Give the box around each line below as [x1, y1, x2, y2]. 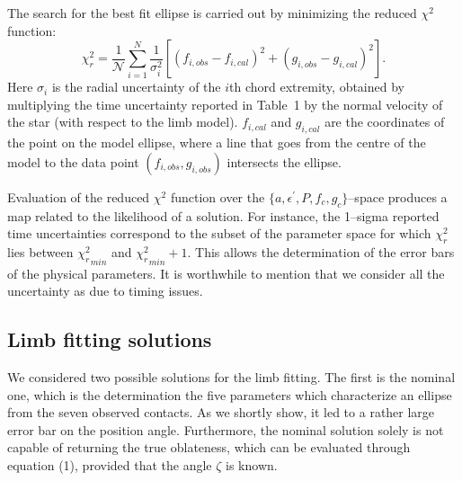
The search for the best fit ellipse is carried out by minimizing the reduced [7, 4, 417, 22]
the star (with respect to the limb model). [7, 112, 238, 131]
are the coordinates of [324, 112, 445, 131]
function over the [170, 187, 265, 206]
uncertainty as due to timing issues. [7, 281, 203, 300]
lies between [7, 242, 74, 261]
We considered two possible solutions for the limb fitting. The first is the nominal [7, 367, 456, 386]
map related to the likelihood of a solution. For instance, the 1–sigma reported [7, 206, 440, 225]
